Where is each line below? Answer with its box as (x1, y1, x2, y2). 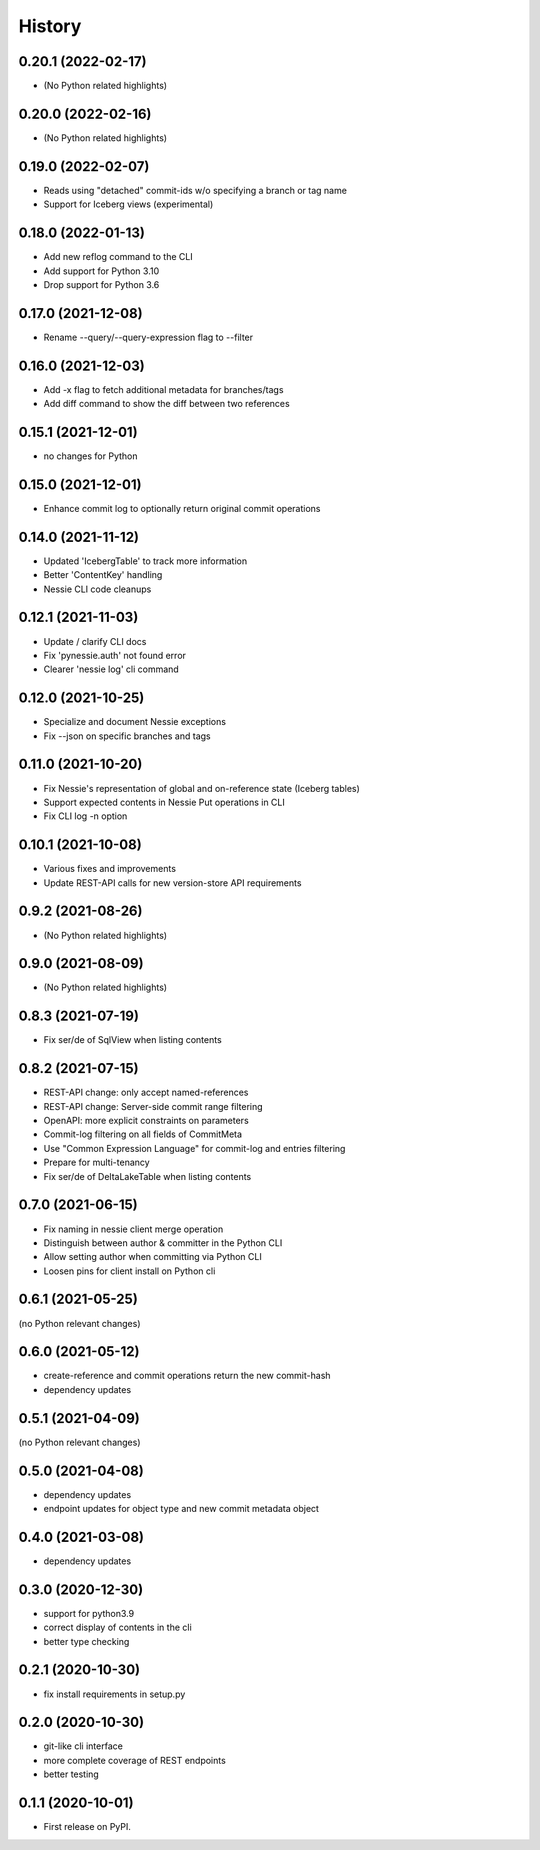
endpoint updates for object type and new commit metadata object (43, 1503, 320, 1515)
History (18, 15, 82, 37)
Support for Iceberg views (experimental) (43, 198, 214, 210)
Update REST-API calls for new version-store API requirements (43, 876, 302, 889)
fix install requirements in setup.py (43, 1688, 186, 1700)
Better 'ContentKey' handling (43, 569, 163, 581)
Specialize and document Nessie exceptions (43, 716, 227, 728)
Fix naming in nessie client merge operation (43, 1223, 224, 1235)
